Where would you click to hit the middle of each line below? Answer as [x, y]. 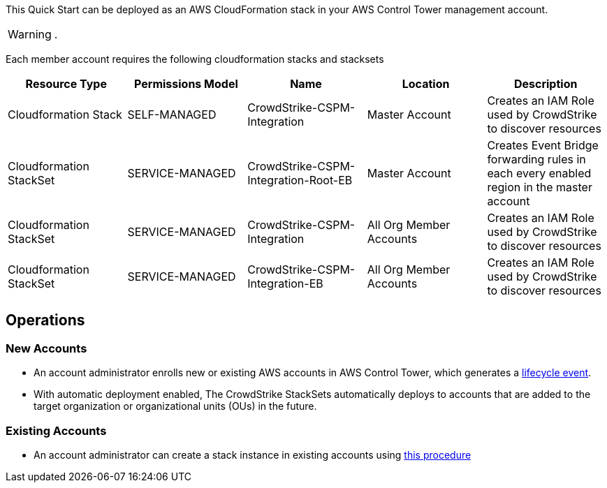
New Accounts [46, 348]
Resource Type [66, 84]
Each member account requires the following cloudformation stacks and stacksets [195, 59]
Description [546, 84]
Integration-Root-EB [300, 180]
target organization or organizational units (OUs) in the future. [175, 406]
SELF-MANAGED [172, 114]
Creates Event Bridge [543, 145]
